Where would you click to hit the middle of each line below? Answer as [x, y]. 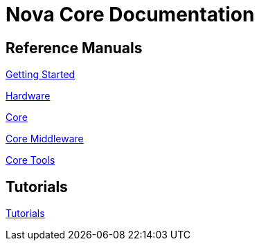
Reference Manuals [74, 48]
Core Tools [30, 160]
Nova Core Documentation [130, 15]
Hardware [28, 96]
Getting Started [41, 75]
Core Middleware [45, 139]
